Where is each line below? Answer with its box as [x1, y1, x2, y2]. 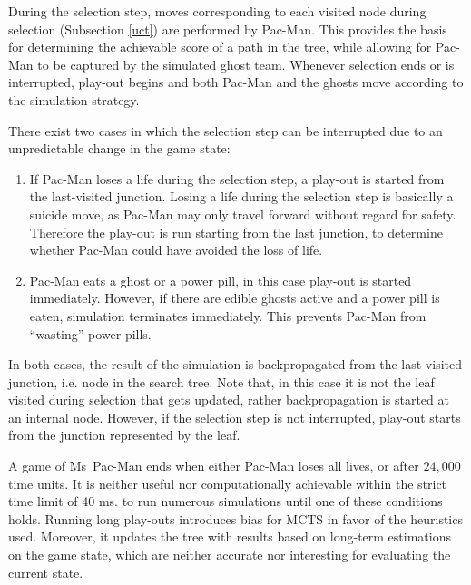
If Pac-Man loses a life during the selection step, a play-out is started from [29, 169, 445, 188]
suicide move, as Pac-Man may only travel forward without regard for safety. [29, 204, 456, 223]
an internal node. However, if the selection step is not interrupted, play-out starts [8, 407, 461, 426]
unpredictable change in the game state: [8, 139, 231, 158]
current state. [8, 562, 83, 581]
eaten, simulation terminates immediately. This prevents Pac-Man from [29, 306, 427, 325]
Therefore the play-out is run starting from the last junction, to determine [29, 222, 443, 241]
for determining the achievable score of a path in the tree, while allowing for [8, 37, 432, 56]
